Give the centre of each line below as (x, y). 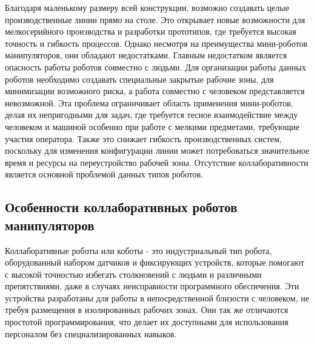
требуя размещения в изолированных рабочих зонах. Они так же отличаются (147, 310)
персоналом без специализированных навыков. (91, 333)
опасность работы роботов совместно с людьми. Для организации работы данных (155, 67)
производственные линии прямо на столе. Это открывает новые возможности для (155, 19)
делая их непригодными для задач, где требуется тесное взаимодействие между (152, 115)
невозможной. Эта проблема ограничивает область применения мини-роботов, (149, 102)
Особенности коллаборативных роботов (121, 207)
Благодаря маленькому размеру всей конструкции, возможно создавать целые (147, 7)
